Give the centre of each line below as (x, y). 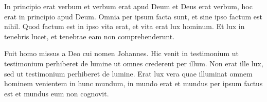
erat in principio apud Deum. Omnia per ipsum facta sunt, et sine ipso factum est (133, 16)
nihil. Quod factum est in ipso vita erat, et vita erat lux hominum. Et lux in (124, 26)
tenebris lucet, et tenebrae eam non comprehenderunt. (90, 36)
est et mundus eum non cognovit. (57, 93)
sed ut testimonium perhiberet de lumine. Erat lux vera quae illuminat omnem (128, 73)
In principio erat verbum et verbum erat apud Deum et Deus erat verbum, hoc (128, 6)
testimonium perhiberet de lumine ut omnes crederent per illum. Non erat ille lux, (134, 63)
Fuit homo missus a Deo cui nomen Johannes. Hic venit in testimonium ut (121, 53)
